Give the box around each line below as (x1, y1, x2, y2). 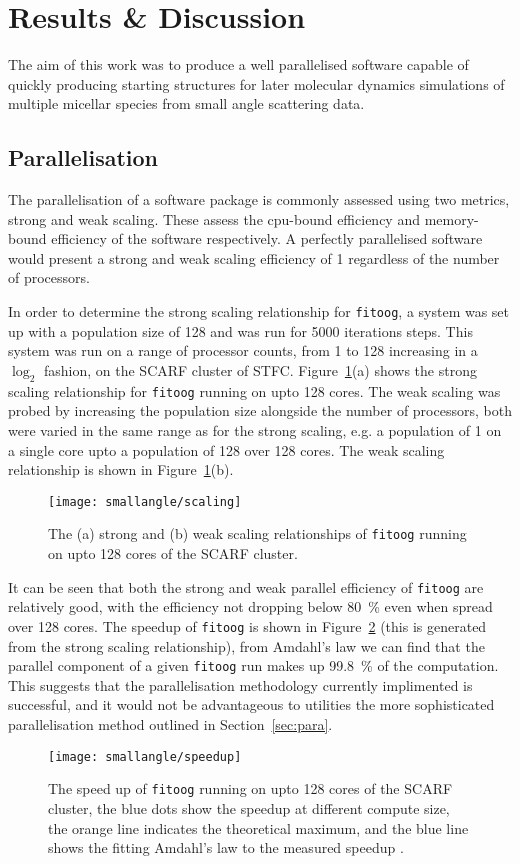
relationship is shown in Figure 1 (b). (8, 459, 234, 480)
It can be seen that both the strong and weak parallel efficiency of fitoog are (8, 576, 484, 597)
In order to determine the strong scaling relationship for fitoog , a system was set (8, 301, 510, 322)
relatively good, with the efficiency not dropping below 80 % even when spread (8, 596, 493, 617)
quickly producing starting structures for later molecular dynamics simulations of (8, 73, 505, 94)
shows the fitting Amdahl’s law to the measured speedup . (48, 837, 404, 858)
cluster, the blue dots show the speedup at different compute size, (48, 797, 450, 818)
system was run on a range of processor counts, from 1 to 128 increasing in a (8, 340, 478, 361)
